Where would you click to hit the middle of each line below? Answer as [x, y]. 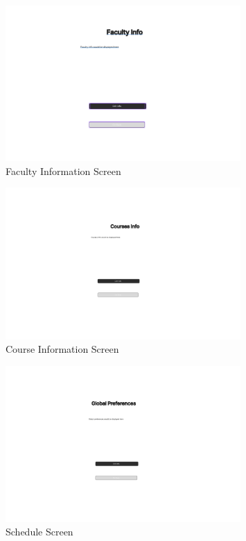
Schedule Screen [39, 532]
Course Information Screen [62, 349]
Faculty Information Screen [63, 170]
